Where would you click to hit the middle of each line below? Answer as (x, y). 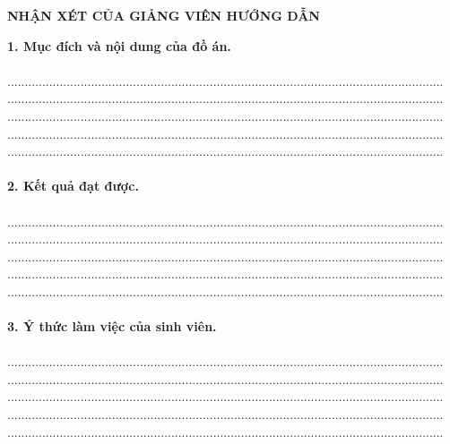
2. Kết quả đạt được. (73, 186)
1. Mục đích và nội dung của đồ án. (119, 45)
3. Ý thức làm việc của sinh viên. (112, 326)
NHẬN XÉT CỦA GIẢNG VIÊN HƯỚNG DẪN (164, 15)
